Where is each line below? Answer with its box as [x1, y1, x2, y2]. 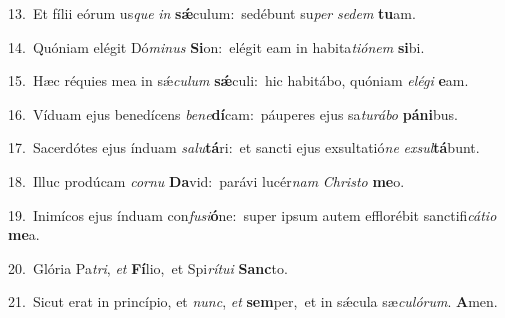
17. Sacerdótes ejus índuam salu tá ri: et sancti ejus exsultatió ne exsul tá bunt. [8, 137, 480, 158]
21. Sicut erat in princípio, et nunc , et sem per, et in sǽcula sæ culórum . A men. [8, 291, 498, 312]
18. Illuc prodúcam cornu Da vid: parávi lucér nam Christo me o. [8, 170, 405, 191]
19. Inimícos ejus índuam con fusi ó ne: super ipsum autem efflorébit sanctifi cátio [8, 204, 497, 225]
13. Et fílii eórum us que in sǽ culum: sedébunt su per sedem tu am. [8, 3, 416, 23]
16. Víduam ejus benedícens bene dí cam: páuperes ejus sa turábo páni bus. [8, 103, 458, 124]
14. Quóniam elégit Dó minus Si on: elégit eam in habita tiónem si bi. [8, 36, 425, 57]
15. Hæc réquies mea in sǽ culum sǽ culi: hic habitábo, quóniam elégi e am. [8, 70, 469, 91]
